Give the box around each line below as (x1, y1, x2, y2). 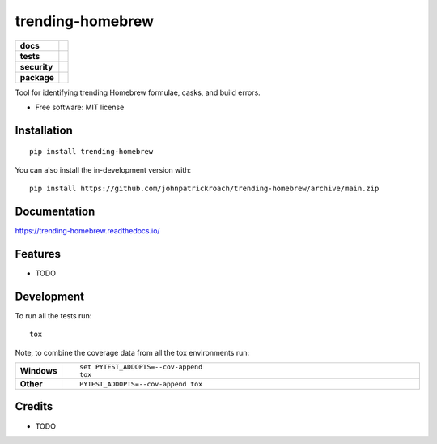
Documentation (15, 204, 95, 218)
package (19, 71, 54, 83)
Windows (19, 365, 57, 377)
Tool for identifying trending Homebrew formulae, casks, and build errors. (15, 88, 261, 97)
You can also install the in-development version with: (15, 164, 192, 174)
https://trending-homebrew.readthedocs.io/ (15, 226, 161, 236)
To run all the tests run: (15, 310, 92, 320)
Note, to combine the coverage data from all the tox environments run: (15, 348, 250, 357)
